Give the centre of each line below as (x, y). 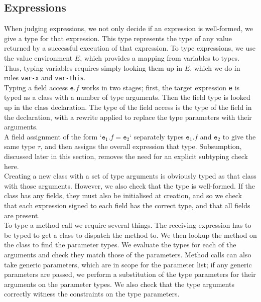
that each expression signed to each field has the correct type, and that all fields (127, 205)
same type (20, 146)
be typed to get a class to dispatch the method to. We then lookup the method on (130, 235)
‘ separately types (157, 136)
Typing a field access (36, 87)
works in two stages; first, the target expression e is (161, 87)
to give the (239, 136)
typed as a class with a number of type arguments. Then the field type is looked (127, 97)
